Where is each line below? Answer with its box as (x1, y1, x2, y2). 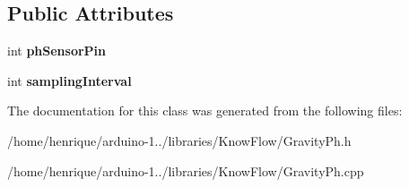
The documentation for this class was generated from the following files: (7, 101, 403, 120)
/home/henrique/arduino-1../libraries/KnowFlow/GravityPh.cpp (7, 161, 364, 180)
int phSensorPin (7, 41, 107, 60)
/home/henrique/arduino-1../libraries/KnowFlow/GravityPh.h (7, 131, 352, 149)
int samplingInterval (7, 71, 132, 89)
